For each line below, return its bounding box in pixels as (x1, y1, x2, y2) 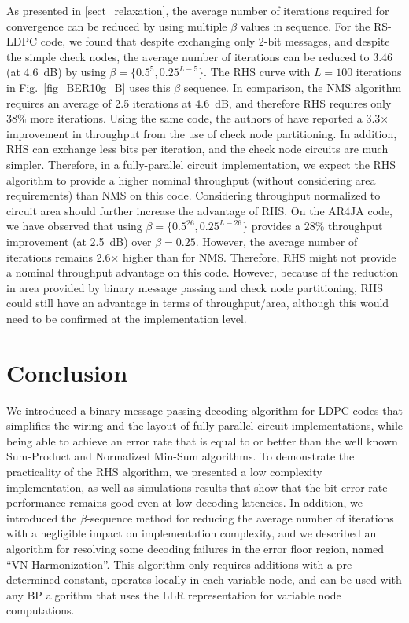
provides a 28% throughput (251, 218, 383, 234)
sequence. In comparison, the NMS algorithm (183, 79, 402, 95)
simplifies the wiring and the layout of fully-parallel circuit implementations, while (6, 417, 403, 434)
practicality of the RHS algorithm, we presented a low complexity (6, 463, 322, 479)
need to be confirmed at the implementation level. (6, 310, 247, 326)
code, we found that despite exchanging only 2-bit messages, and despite (40, 33, 390, 49)
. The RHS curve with (204, 64, 311, 80)
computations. (6, 602, 75, 618)
